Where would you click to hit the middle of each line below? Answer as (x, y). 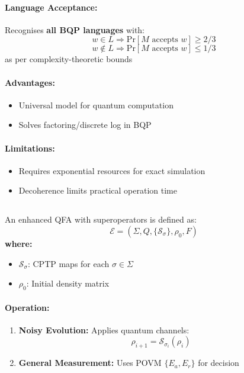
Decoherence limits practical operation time (98, 190)
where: (19, 243)
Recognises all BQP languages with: (75, 29)
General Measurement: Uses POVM (90, 363)
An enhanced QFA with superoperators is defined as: (101, 219)
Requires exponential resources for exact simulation (112, 170)
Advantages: (30, 82)
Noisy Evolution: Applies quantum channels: (104, 329)
